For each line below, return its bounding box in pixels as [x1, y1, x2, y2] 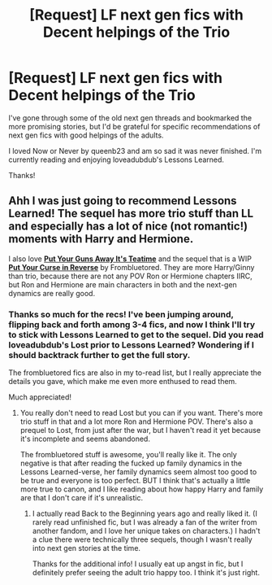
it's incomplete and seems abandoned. [19, 434, 150, 444]
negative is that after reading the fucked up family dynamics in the [19, 458, 242, 469]
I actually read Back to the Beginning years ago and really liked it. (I [32, 509, 257, 518]
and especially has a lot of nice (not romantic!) [8, 220, 248, 234]
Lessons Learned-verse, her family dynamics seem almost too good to [19, 467, 257, 477]
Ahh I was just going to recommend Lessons [8, 194, 237, 208]
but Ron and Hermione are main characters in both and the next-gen [8, 279, 237, 290]
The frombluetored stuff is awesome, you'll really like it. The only [19, 450, 237, 460]
